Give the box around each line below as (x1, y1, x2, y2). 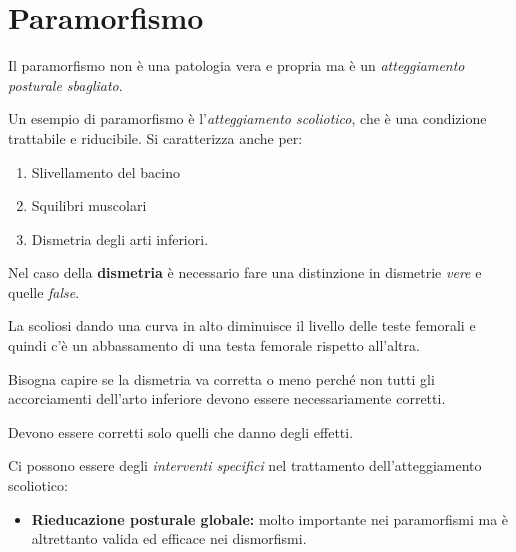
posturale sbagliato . (8, 74, 123, 95)
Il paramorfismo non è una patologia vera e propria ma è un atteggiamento (8, 55, 465, 76)
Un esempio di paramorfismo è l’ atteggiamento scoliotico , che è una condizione (8, 108, 487, 129)
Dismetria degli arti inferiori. (31, 228, 209, 249)
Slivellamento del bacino (31, 161, 180, 182)
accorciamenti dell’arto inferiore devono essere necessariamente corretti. (8, 388, 446, 409)
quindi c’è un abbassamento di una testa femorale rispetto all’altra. (8, 335, 420, 356)
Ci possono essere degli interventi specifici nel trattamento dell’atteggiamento (8, 455, 482, 476)
